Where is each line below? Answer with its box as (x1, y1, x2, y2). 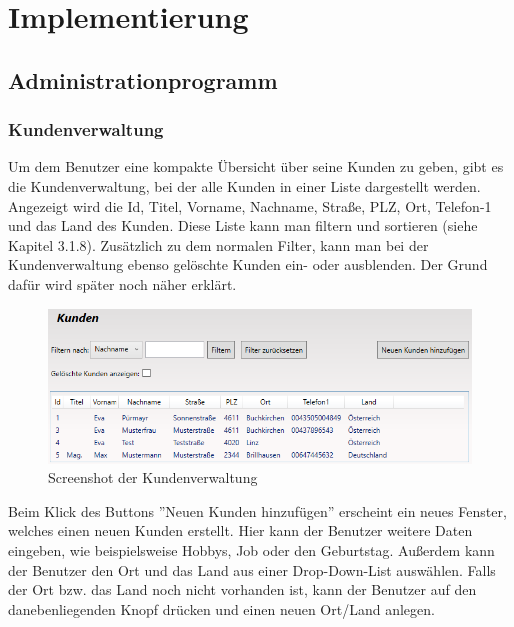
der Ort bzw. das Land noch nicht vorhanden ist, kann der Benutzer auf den (8, 579, 477, 600)
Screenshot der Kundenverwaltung (48, 467, 258, 488)
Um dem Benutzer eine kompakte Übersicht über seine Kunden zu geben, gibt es (8, 156, 504, 177)
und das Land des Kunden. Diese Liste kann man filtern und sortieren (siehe (8, 215, 478, 236)
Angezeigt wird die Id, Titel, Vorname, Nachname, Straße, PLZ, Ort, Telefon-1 (8, 195, 492, 216)
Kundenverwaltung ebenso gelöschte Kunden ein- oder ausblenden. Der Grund (8, 254, 488, 275)
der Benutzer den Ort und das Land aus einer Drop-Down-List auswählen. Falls (8, 559, 496, 580)
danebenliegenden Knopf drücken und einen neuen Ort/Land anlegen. (8, 598, 435, 619)
